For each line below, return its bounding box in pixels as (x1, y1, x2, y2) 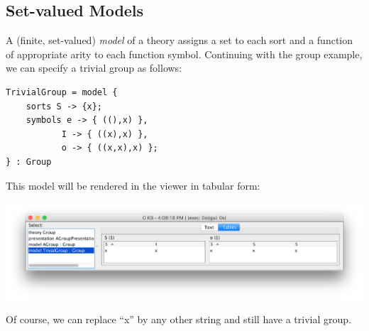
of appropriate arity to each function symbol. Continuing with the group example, (6, 46, 363, 61)
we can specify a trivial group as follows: (6, 60, 182, 75)
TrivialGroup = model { (6, 87, 118, 97)
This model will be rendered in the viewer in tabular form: (6, 178, 260, 192)
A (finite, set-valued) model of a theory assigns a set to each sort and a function (6, 33, 353, 48)
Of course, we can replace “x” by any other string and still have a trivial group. (6, 311, 351, 326)
